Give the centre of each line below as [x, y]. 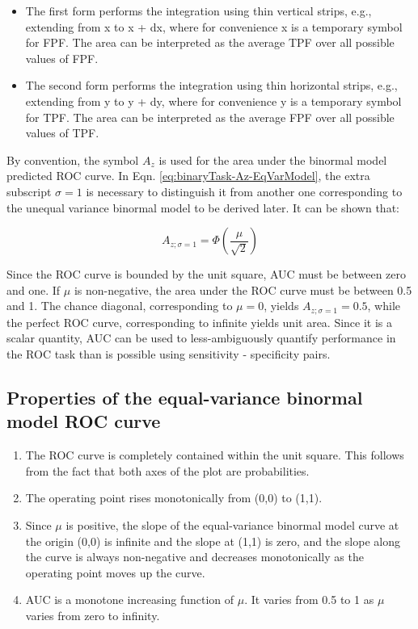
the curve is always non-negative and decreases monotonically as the [194, 557]
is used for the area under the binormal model [273, 159]
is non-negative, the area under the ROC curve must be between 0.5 [243, 289]
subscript [29, 191]
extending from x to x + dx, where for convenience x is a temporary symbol [214, 26]
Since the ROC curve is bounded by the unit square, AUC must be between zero [207, 274]
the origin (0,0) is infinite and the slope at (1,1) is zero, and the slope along [213, 541]
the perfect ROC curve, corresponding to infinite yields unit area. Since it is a [200, 322]
